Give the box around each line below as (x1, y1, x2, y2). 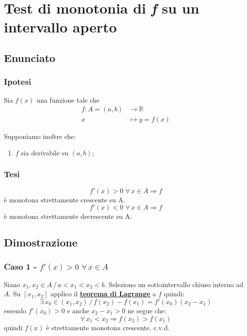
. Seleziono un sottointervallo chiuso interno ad (104, 279, 244, 289)
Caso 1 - (4, 260, 37, 272)
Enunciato (4, 50, 56, 65)
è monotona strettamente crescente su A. (4, 194, 125, 204)
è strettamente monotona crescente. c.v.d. (46, 322, 170, 332)
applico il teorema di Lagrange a (50, 289, 156, 299)
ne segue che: (127, 305, 167, 315)
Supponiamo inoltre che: (4, 131, 76, 141)
